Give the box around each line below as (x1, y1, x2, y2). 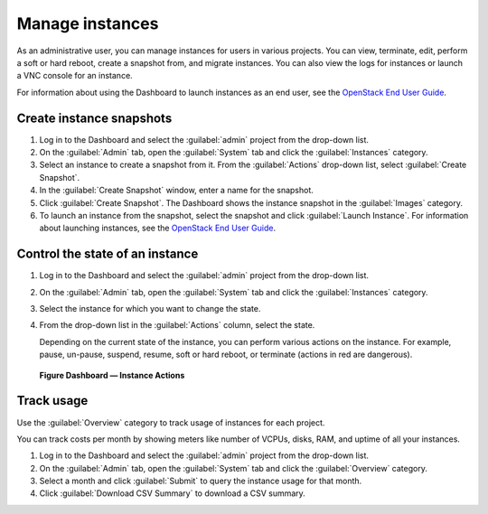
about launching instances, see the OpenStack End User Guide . (39, 222, 276, 234)
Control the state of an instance (16, 247, 199, 262)
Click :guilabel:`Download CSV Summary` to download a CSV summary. (39, 488, 306, 499)
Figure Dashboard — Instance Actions (39, 369, 185, 380)
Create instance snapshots (16, 110, 173, 126)
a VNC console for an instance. (16, 70, 133, 81)
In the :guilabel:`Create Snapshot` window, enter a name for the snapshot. (39, 185, 314, 196)
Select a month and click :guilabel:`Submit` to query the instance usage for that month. (39, 475, 362, 487)
